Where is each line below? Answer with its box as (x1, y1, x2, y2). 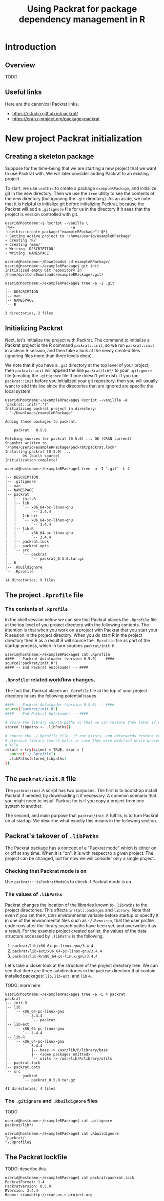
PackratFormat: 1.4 (5, 1179, 45, 1185)
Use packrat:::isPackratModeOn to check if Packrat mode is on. (5, 879, 133, 885)
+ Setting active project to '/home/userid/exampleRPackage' (5, 234, 132, 239)
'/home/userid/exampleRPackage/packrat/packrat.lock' (5, 445, 117, 450)
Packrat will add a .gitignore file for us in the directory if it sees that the (5, 206, 150, 212)
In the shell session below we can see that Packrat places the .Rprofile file (5, 617, 157, 623)
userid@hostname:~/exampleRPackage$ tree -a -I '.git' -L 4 (5, 466, 130, 471)
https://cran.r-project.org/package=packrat (12, 116, 100, 121)
